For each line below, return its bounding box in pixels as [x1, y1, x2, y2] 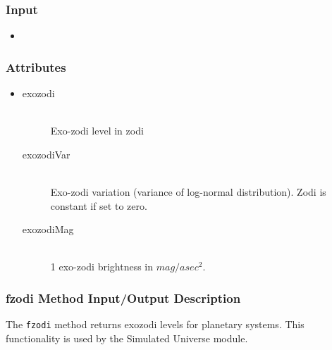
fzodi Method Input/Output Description [6, 289, 241, 306]
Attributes [6, 58, 66, 75]
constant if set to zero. [50, 198, 147, 213]
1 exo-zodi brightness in [50, 259, 154, 274]
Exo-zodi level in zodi [50, 123, 144, 138]
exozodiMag [22, 222, 74, 237]
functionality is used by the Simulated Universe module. [6, 330, 248, 345]
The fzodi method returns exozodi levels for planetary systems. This [6, 317, 305, 332]
